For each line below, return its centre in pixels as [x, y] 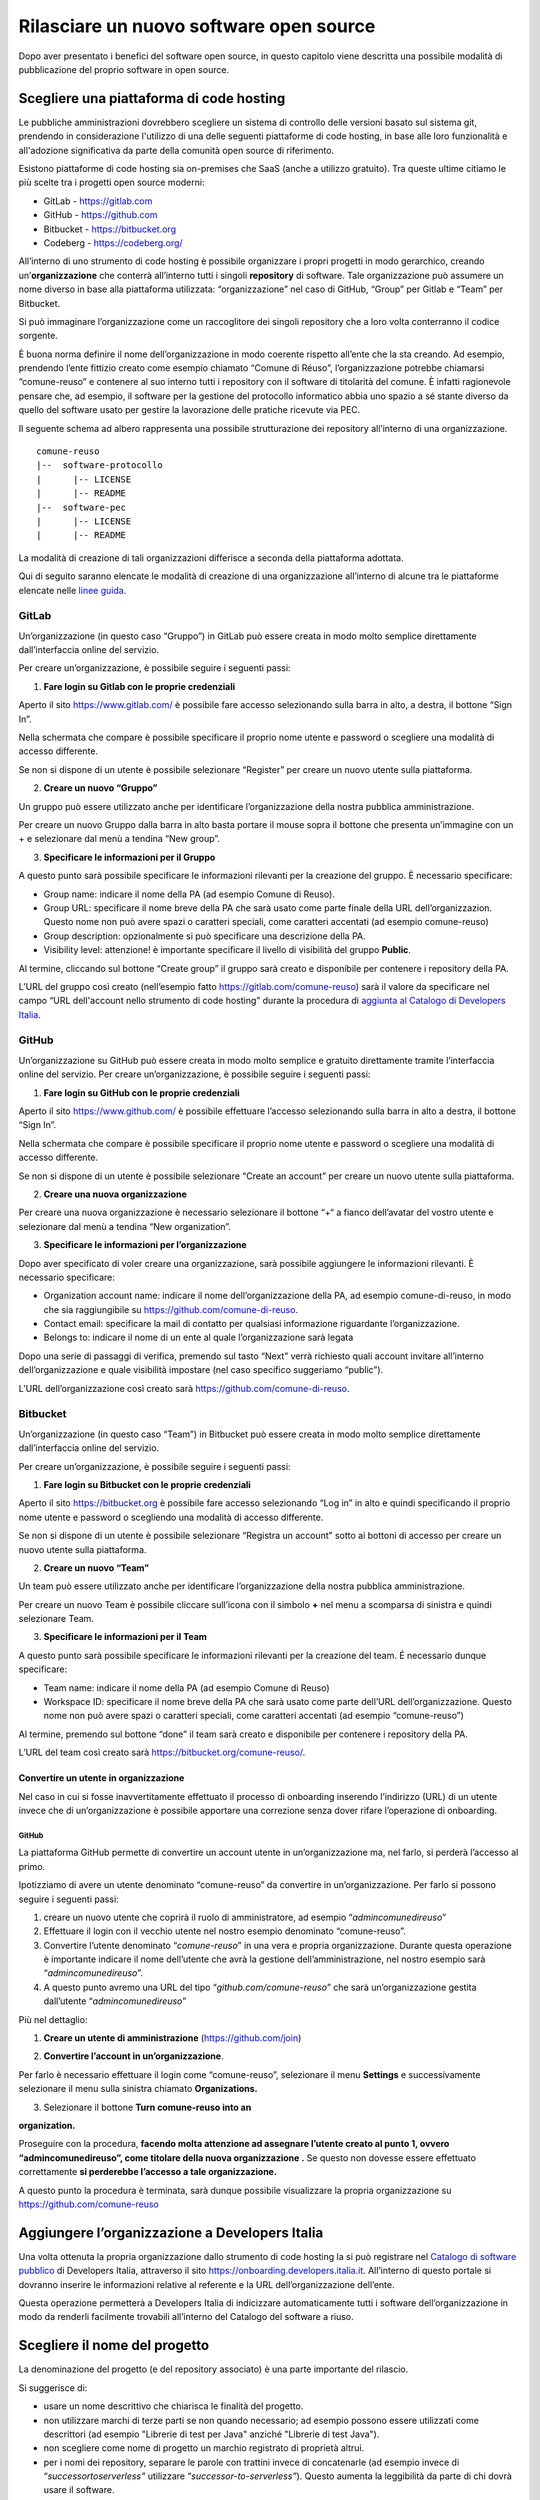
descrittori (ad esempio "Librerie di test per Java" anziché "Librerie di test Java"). [211, 2434]
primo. [32, 1866]
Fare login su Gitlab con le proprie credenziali [139, 686]
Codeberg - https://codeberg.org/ [113, 242]
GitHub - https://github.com [100, 215]
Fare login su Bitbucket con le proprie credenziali [147, 1484]
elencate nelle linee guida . [72, 590]
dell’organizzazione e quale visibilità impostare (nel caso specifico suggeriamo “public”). [201, 1370]
